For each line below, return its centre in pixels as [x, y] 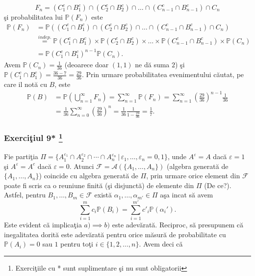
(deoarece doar [87, 65]
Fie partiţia [21, 156]
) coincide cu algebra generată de [89, 176]
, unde [177, 156]
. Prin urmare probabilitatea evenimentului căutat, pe [163, 74]
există [103, 195]
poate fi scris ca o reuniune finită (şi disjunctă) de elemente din [99, 185]
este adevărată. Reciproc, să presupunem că [178, 225]
